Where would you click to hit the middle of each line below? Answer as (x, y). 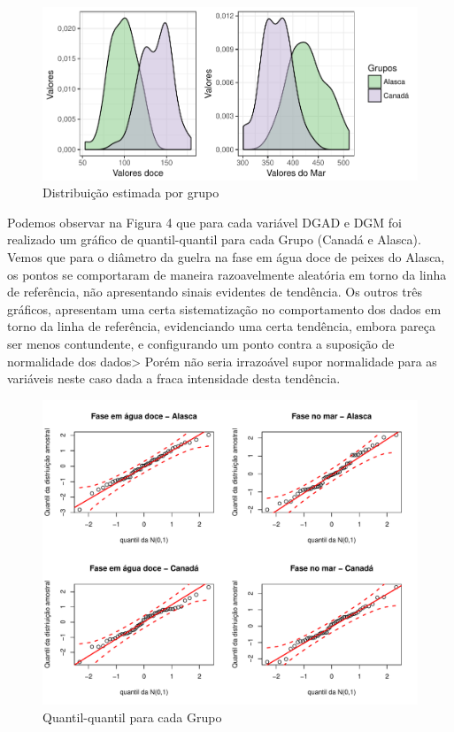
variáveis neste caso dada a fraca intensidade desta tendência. (174, 378)
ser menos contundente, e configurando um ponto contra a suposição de (201, 344)
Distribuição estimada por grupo (131, 193)
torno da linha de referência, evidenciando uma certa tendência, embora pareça (222, 326)
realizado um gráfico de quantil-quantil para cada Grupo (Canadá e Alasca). (214, 239)
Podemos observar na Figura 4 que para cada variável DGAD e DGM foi (205, 222)
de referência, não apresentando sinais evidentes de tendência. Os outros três (215, 292)
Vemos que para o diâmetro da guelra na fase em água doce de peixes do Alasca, (226, 257)
